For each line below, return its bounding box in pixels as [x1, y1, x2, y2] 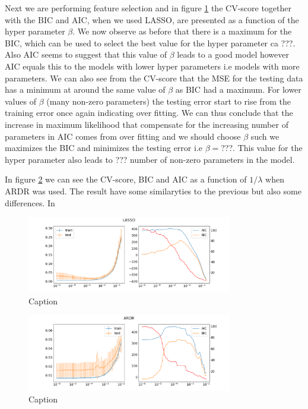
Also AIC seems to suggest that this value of [5, 48, 167, 61]
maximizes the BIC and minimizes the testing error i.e [5, 141, 202, 154]
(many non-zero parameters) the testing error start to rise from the [46, 95, 291, 107]
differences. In [5, 196, 55, 209]
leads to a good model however [177, 48, 289, 61]
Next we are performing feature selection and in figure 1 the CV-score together [5, 2, 291, 14]
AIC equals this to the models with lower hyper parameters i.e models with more [5, 59, 300, 72]
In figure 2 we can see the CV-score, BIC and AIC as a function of [5, 173, 247, 185]
